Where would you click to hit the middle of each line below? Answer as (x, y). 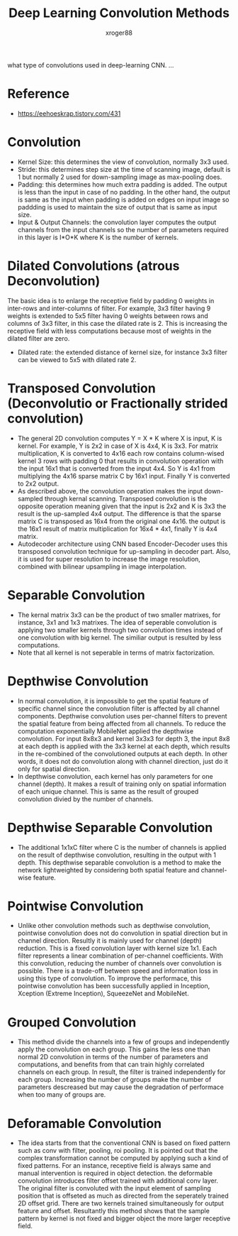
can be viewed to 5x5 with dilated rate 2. (77, 359)
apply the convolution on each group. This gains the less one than (114, 1049)
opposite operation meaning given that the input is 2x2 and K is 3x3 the (122, 506)
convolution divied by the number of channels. (85, 799)
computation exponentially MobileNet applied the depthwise (105, 731)
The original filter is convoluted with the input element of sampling (114, 1188)
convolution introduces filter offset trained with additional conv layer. (118, 1181)
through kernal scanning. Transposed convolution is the (126, 498)
